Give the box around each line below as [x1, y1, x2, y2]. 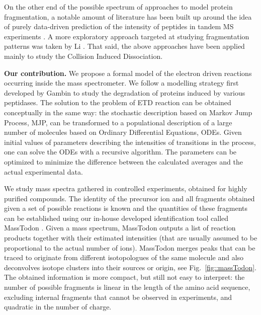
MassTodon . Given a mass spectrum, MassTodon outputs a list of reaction [4, 222, 236, 233]
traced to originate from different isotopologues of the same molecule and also [4, 252, 244, 263]
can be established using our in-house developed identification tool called [4, 212, 229, 223]
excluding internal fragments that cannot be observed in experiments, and [4, 291, 232, 302]
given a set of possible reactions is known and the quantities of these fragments [4, 203, 248, 213]
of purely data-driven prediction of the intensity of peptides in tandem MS [4, 21, 234, 32]
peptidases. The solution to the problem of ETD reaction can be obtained [4, 97, 231, 108]
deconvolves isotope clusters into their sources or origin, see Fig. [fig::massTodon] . [4, 262, 256, 272]
